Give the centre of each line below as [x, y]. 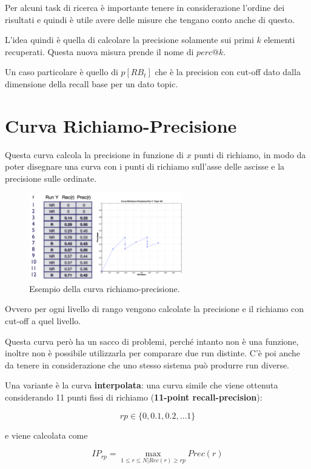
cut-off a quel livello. [43, 321]
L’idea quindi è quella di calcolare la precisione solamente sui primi [129, 40]
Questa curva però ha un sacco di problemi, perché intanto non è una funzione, [152, 341]
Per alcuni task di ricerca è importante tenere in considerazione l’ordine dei [145, 7]
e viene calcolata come [46, 435]
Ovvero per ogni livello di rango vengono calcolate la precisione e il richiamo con [154, 309]
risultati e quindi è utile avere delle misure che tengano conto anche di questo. [150, 19]
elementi [279, 40]
